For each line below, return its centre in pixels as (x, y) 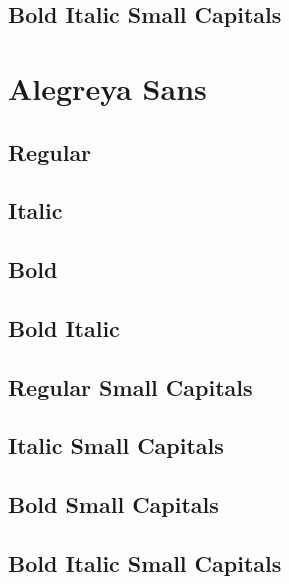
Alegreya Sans (107, 87)
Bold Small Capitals (113, 504)
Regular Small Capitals (130, 386)
